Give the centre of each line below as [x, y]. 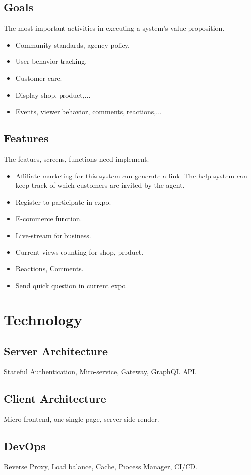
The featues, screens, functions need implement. [77, 158]
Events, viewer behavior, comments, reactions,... [89, 111]
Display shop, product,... [53, 94]
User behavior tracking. [51, 61]
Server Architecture [56, 351]
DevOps [25, 445]
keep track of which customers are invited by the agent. [100, 185]
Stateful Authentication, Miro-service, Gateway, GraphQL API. [100, 371]
